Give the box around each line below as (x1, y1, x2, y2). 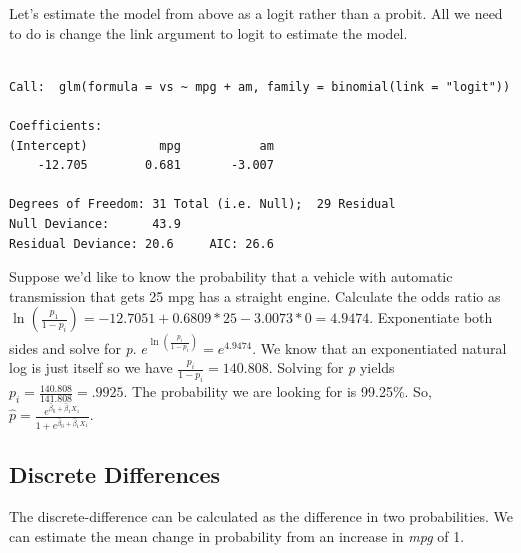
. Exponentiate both (369, 307, 493, 328)
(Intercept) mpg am (9, 138, 274, 153)
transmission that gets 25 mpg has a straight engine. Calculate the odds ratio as (9, 285, 501, 306)
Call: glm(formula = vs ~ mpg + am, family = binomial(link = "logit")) (9, 79, 511, 94)
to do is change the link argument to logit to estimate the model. (9, 22, 408, 43)
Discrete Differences (9, 459, 221, 490)
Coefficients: (9, 118, 103, 133)
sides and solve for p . (9, 337, 137, 358)
